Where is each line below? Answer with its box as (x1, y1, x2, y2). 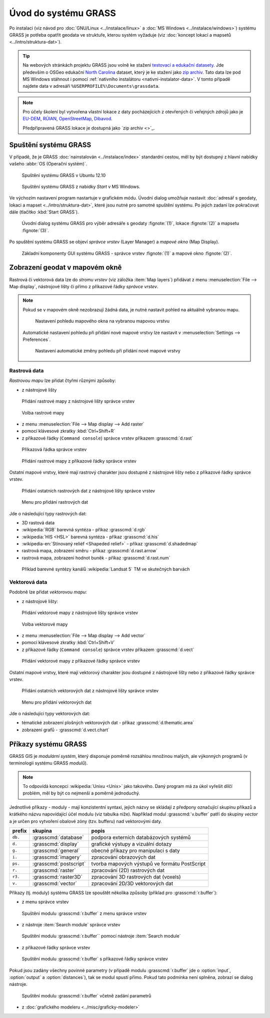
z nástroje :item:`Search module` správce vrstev (21, 922, 120, 928)
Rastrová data (9, 367, 44, 374)
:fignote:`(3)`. (21, 227, 49, 233)
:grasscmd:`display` (32, 840, 79, 847)
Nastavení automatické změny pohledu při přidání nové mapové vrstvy (35, 348, 181, 354)
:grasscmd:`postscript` (32, 860, 86, 867)
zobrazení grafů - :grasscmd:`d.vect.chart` (21, 727, 110, 733)
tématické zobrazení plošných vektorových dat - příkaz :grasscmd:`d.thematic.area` (21, 720, 194, 726)
